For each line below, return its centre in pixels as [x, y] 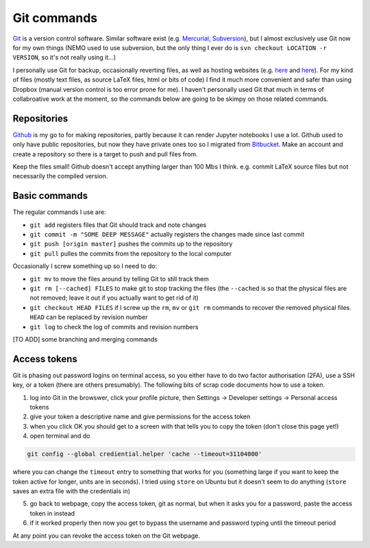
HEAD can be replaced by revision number [89, 317]
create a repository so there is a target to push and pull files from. [105, 154]
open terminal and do [60, 436]
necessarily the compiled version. [60, 176]
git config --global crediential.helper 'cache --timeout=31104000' [145, 454]
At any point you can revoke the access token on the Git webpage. [107, 536]
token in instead [52, 513]
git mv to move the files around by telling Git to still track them [119, 278]
